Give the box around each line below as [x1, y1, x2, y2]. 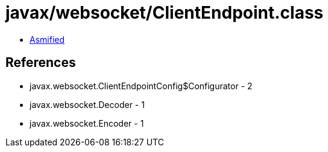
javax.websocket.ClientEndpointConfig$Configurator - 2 [30, 80, 253, 91]
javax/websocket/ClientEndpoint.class [5, 2, 324, 23]
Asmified [30, 34, 65, 45]
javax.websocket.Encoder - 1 [30, 118, 144, 128]
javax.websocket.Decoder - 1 [30, 99, 145, 110]
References [5, 55, 76, 71]
